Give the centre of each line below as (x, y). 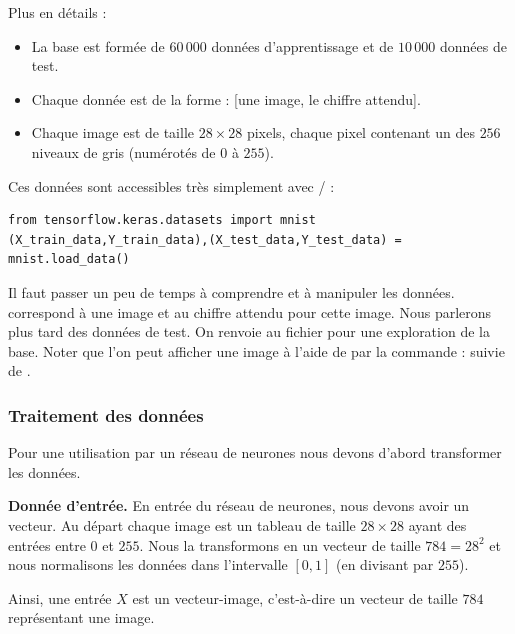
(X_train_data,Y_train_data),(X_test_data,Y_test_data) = (205, 239)
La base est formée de (98, 45)
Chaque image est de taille (113, 132)
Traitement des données (106, 414)
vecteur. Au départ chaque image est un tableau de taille (182, 524)
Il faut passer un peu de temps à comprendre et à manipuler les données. (231, 291)
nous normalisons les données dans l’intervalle (148, 564)
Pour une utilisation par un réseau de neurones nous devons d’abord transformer (255, 452)
